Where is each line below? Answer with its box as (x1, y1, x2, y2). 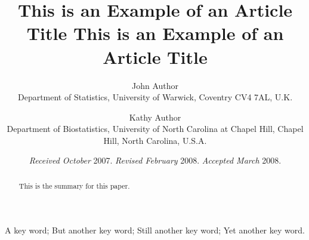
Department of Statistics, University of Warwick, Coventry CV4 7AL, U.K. (17, 91, 293, 103)
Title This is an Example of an (26, 21, 284, 45)
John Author (131, 79, 179, 91)
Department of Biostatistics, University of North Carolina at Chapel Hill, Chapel (7, 122, 304, 135)
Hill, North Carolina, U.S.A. (103, 134, 207, 146)
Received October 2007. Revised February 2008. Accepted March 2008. (29, 154, 282, 167)
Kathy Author (129, 110, 181, 123)
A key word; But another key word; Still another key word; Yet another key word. (5, 223, 305, 236)
